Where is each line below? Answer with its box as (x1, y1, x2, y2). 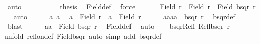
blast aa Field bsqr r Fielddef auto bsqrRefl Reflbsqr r (7, 21, 230, 31)
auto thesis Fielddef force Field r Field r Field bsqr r (7, 1, 256, 11)
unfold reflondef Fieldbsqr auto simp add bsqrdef (4, 30, 162, 41)
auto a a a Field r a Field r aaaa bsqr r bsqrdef (13, 11, 235, 21)
